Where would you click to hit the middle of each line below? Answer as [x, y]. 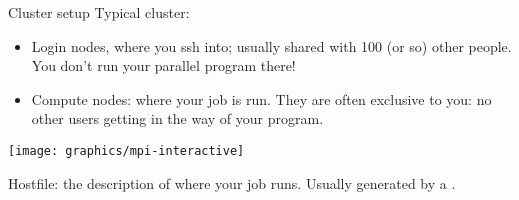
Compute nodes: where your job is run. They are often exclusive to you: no [261, 98]
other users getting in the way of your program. [177, 118]
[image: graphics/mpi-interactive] [126, 150]
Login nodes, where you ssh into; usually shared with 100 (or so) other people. [271, 45]
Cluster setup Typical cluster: [99, 12]
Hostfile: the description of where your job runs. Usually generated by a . [232, 182]
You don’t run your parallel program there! [163, 65]
